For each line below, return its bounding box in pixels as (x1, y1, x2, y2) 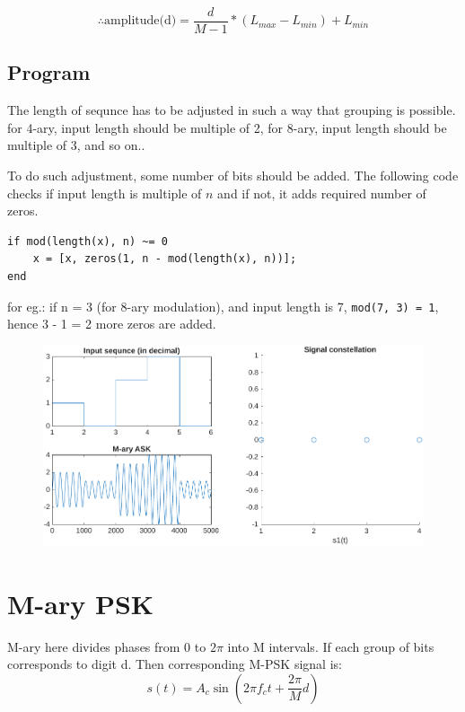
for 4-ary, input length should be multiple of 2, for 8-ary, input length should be (7, 118, 447, 136)
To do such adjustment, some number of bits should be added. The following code (7, 166, 459, 185)
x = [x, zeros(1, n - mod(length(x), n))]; (32, 252, 297, 266)
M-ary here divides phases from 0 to (7, 637, 206, 655)
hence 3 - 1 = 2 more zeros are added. (7, 314, 216, 333)
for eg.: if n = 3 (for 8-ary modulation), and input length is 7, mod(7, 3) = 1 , (7, 296, 439, 315)
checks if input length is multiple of (7, 183, 202, 202)
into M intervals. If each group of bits (227, 637, 434, 655)
